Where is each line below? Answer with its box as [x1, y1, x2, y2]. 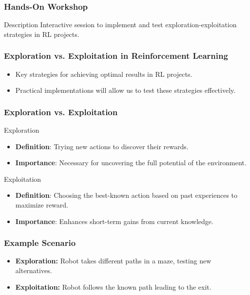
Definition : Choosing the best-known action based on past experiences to [15, 190, 238, 200]
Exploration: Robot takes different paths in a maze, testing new [15, 256, 212, 266]
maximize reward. [15, 200, 68, 209]
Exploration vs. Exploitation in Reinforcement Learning [4, 50, 228, 62]
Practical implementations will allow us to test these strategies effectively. [15, 85, 236, 95]
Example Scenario [4, 237, 76, 249]
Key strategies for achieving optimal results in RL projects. [15, 69, 192, 79]
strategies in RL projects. [4, 29, 79, 39]
